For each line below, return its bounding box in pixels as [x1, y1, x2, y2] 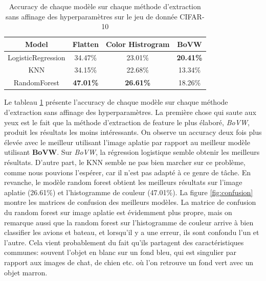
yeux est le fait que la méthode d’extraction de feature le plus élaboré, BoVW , [4, 116, 250, 127]
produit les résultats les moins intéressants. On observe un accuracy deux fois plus [4, 127, 262, 137]
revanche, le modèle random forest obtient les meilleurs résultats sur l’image [4, 177, 242, 188]
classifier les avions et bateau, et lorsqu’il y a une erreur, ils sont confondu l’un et [4, 227, 259, 238]
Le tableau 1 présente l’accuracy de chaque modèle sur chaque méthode [4, 97, 228, 107]
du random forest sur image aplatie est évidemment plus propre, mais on [4, 206, 232, 217]
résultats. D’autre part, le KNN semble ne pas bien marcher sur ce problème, [4, 156, 246, 167]
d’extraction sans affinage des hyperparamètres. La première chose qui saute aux [4, 107, 256, 117]
